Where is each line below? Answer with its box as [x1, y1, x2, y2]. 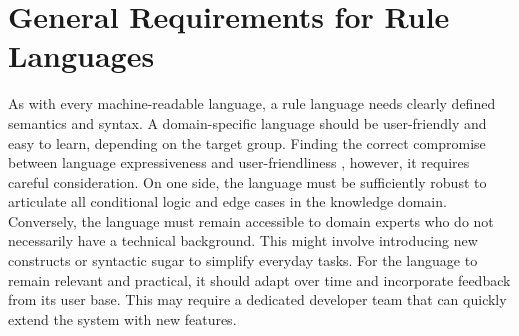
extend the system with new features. [8, 308, 237, 329]
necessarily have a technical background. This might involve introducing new [8, 230, 478, 251]
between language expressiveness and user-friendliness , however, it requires [8, 152, 470, 173]
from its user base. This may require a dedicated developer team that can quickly [8, 289, 507, 310]
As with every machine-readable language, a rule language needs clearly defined [8, 93, 496, 114]
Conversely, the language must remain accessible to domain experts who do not [8, 210, 494, 231]
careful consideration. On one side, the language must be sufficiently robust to [8, 171, 487, 192]
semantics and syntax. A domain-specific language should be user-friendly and [8, 112, 487, 133]
